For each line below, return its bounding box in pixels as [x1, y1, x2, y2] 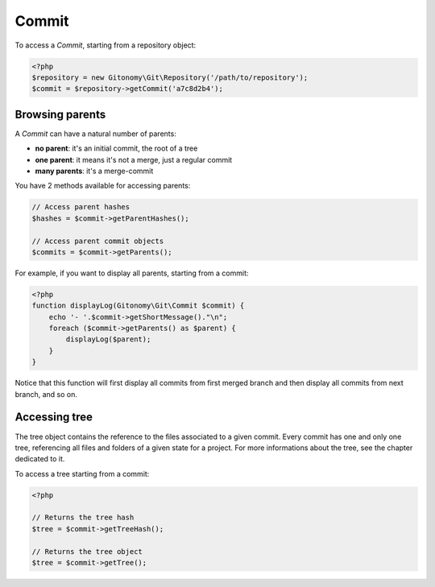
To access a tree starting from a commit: [14, 469, 150, 478]
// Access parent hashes [31, 202, 130, 212]
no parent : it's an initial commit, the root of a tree [35, 143, 198, 153]
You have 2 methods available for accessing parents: [14, 181, 191, 191]
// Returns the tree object [31, 547, 143, 556]
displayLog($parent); [65, 335, 151, 344]
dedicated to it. [14, 454, 65, 464]
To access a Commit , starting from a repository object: [14, 40, 197, 50]
